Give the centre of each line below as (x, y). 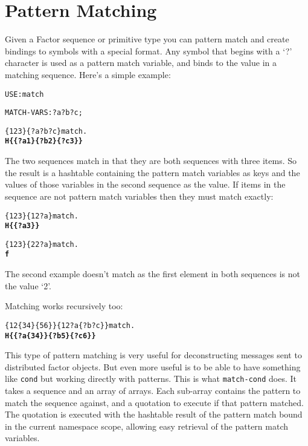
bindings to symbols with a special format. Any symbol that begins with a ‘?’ (149, 51)
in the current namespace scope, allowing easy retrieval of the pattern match (146, 426)
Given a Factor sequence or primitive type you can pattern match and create (147, 39)
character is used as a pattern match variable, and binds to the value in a (141, 63)
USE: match (24, 94)
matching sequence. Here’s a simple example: (88, 74)
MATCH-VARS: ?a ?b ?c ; (44, 113)
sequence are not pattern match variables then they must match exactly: (139, 196)
